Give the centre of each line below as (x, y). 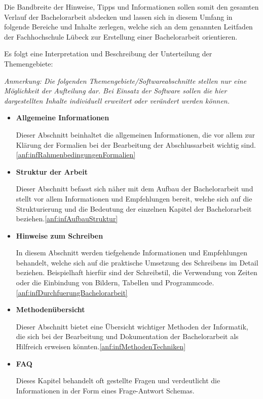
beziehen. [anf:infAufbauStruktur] (67, 219)
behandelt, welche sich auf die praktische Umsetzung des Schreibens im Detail (137, 262)
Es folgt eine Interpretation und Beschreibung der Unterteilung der (108, 54)
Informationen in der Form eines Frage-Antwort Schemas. (105, 390)
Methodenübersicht (50, 309)
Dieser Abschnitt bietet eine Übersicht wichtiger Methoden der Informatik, (132, 326)
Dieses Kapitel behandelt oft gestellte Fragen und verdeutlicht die (118, 380)
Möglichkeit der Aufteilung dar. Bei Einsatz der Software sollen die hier (116, 91)
